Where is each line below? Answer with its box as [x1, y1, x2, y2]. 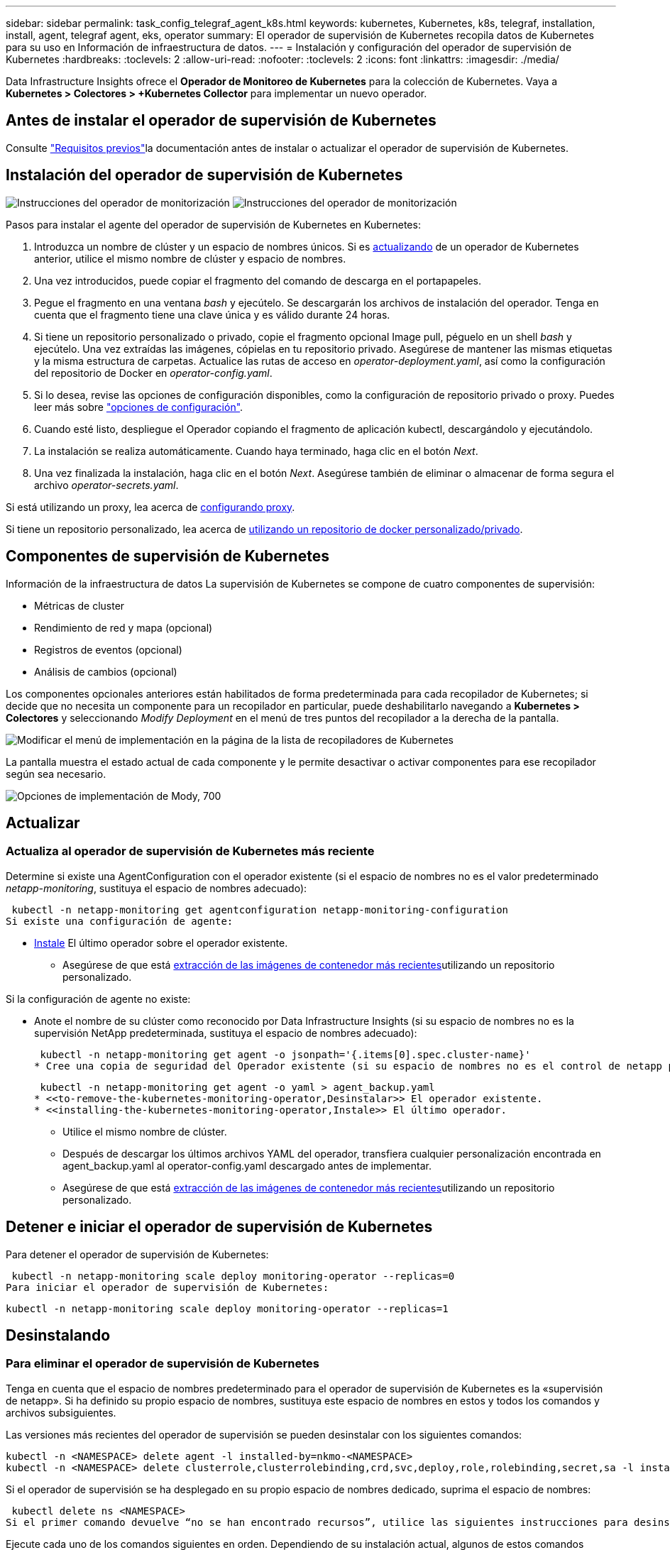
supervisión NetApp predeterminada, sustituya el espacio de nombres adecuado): [34, 1026, 417, 1039]
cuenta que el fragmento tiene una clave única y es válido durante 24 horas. [34, 308, 390, 321]
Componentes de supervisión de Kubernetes [6, 547, 329, 566]
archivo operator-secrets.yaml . [34, 478, 179, 491]
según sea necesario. [6, 767, 106, 780]
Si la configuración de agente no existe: [6, 992, 191, 1005]
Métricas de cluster [34, 599, 125, 612]
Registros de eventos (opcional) [34, 643, 182, 656]
